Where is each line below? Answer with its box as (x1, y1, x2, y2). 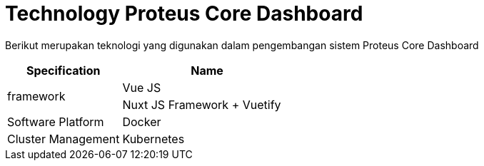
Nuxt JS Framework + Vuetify (122, 97, 281, 112)
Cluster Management (7, 131, 120, 146)
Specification (26, 63, 101, 78)
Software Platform (7, 114, 104, 129)
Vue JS (122, 80, 161, 95)
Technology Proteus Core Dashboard (5, 1, 363, 26)
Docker (122, 114, 161, 129)
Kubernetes (122, 131, 185, 146)
